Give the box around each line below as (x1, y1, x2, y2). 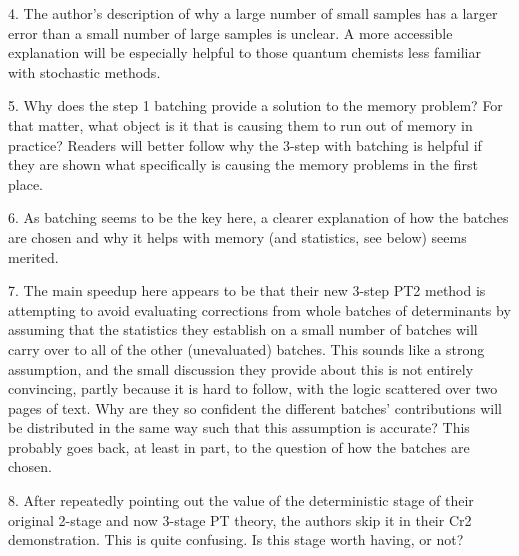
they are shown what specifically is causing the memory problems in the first (8, 154, 478, 175)
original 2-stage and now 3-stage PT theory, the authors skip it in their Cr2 (8, 509, 472, 530)
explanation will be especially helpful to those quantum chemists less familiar (8, 42, 482, 63)
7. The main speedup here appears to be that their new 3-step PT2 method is (8, 280, 486, 301)
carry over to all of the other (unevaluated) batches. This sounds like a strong (8, 338, 485, 359)
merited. (8, 246, 59, 267)
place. (8, 173, 43, 194)
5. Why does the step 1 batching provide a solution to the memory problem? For (8, 95, 503, 116)
